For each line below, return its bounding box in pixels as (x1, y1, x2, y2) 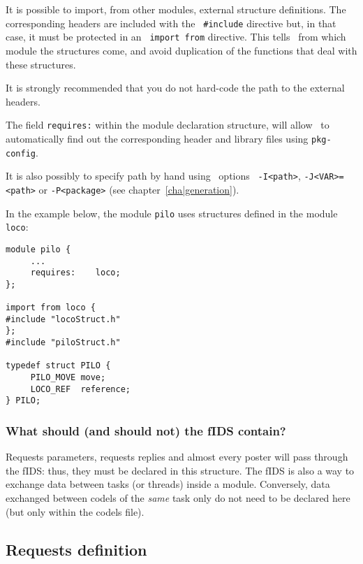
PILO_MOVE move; (30, 373, 106, 383)
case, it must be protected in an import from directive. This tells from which (6, 29, 346, 44)
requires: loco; (30, 268, 121, 278)
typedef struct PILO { (6, 361, 111, 371)
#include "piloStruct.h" (6, 338, 121, 348)
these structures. (6, 57, 76, 71)
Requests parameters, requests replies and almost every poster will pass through (6, 449, 348, 464)
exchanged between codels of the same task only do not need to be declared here (6, 491, 350, 505)
